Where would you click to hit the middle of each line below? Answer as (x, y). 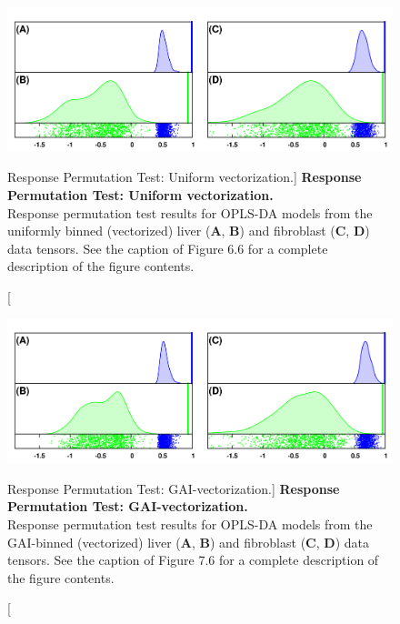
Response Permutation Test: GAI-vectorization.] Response (174, 488)
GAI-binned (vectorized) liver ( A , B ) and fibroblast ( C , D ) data (188, 542)
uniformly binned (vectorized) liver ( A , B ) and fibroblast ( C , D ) (189, 231)
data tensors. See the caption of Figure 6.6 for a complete (168, 248)
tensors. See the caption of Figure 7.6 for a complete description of (193, 560)
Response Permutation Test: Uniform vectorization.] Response (185, 177)
